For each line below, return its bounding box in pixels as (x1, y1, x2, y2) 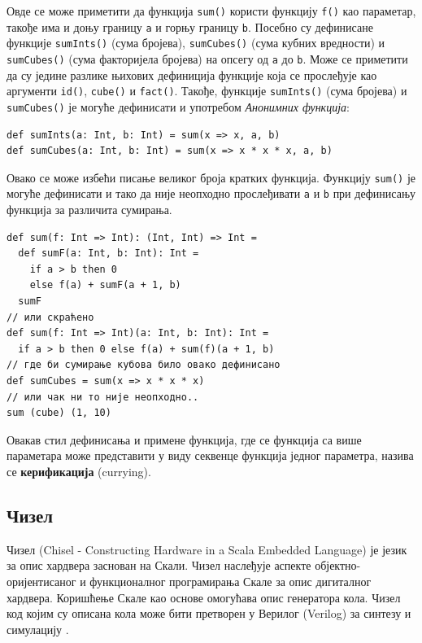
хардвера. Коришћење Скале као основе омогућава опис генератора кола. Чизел (7, 588, 401, 606)
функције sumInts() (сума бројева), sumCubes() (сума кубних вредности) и (7, 34, 385, 51)
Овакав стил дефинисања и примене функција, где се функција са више (7, 431, 362, 448)
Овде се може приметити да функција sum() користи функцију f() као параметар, (7, 2, 416, 19)
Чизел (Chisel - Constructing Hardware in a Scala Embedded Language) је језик (7, 540, 407, 558)
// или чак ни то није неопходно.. (7, 391, 199, 403)
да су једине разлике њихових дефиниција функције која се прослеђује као (7, 66, 377, 83)
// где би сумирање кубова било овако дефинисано (7, 359, 281, 371)
